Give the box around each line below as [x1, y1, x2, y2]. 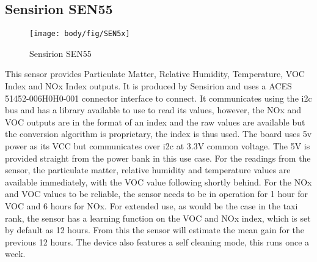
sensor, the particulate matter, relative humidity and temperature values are [5, 163, 291, 176]
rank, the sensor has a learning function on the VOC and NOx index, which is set [5, 211, 311, 224]
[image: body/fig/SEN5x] [29, 29, 130, 39]
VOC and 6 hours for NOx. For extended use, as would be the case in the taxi [5, 199, 298, 212]
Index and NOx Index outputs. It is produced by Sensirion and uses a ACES [5, 80, 292, 92]
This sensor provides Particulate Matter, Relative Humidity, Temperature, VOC [5, 67, 305, 80]
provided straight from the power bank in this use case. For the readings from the [5, 151, 311, 164]
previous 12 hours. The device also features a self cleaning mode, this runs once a [5, 235, 310, 248]
